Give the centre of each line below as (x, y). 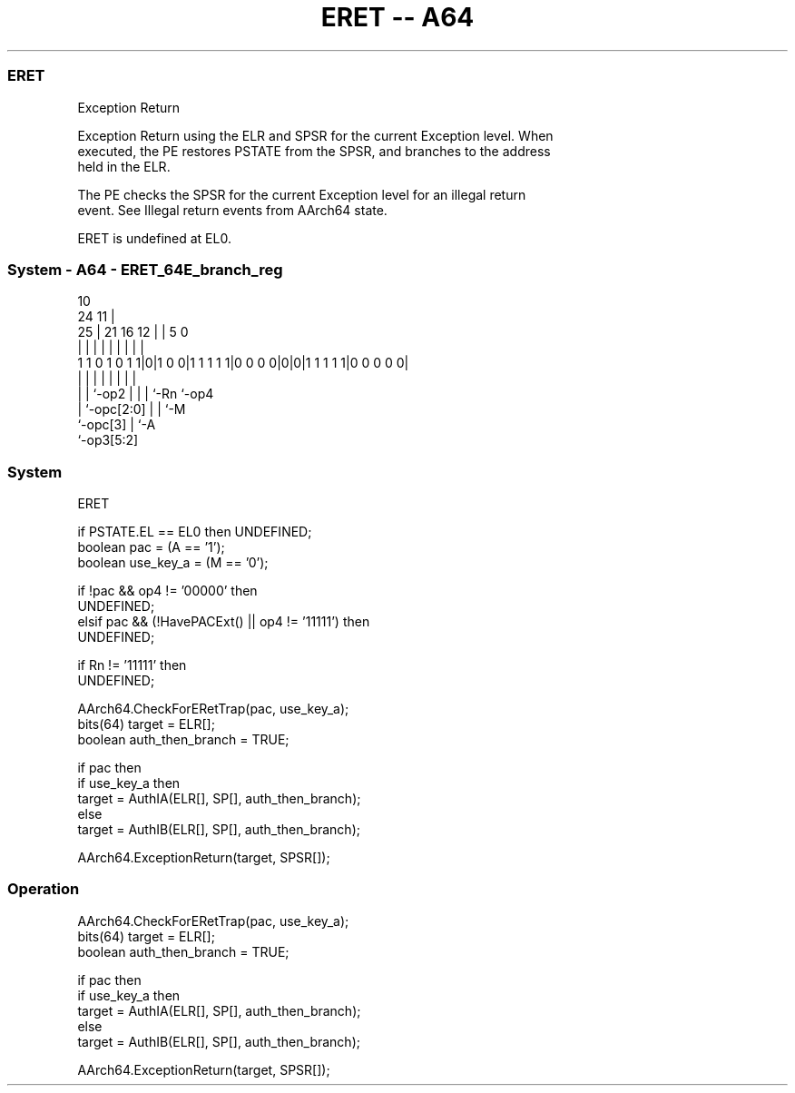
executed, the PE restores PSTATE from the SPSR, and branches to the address (314, 151)
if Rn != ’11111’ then (132, 665)
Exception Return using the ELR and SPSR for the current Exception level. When (315, 135)
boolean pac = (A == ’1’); (151, 547)
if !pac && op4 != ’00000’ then (167, 591)
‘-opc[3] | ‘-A (117, 425)
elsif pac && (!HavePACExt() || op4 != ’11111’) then (224, 621)
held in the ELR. (124, 166)
